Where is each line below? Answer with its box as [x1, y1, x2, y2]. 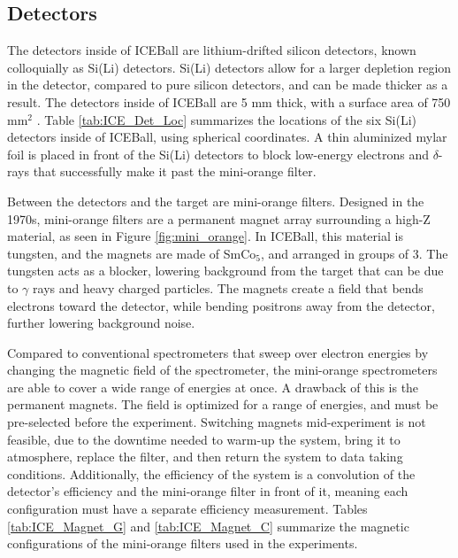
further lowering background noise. [7, 314, 195, 332]
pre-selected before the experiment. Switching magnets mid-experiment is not [7, 413, 426, 431]
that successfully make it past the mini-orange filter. [33, 162, 317, 181]
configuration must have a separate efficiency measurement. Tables [7, 500, 368, 518]
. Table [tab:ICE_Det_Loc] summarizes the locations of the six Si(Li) [36, 110, 416, 128]
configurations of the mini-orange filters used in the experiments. [7, 534, 358, 553]
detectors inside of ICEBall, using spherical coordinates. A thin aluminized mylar [7, 128, 447, 146]
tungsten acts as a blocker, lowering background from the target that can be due [7, 261, 444, 280]
